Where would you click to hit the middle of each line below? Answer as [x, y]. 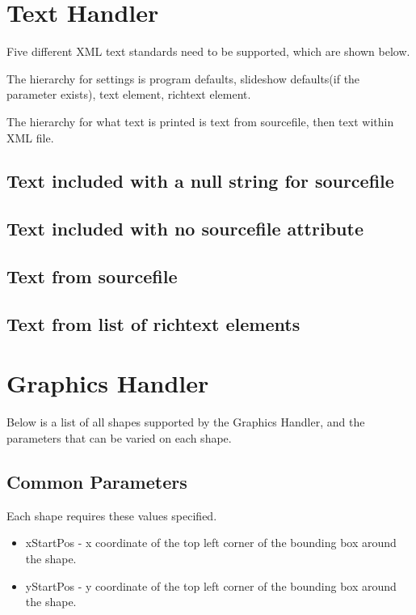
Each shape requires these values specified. [112, 515]
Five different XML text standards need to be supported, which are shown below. [208, 51]
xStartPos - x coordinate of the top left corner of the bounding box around [211, 543]
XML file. [30, 137]
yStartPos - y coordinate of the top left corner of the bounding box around [211, 585]
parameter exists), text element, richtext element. [129, 94]
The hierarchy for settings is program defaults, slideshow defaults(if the [183, 78]
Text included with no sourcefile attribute [185, 229]
